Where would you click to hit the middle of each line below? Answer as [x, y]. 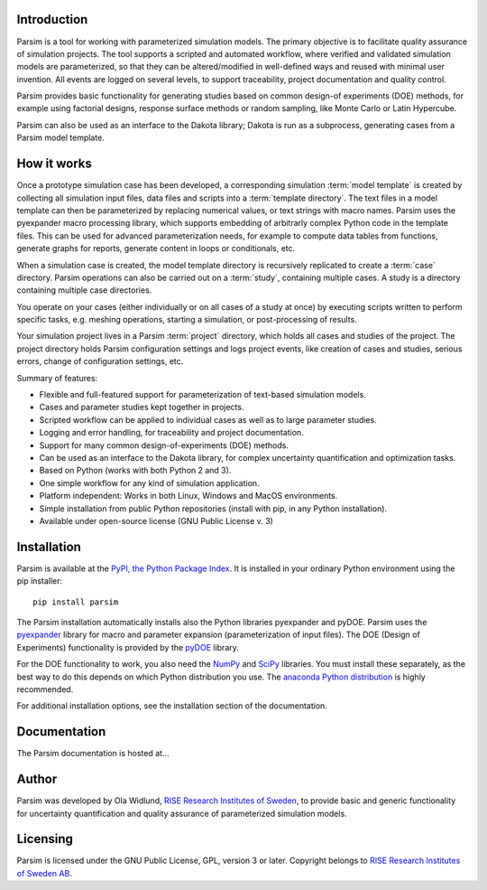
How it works [54, 164]
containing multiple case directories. [84, 290]
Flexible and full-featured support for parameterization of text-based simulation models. [203, 395]
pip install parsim [76, 602]
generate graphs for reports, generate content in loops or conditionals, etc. [156, 248]
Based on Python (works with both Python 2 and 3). [135, 471]
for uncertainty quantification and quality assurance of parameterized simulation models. [182, 813]
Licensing [45, 839]
